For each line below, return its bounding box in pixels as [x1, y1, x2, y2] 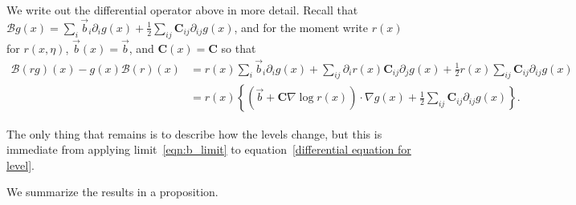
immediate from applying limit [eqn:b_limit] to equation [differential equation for [6, 141, 411, 158]
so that [221, 39, 256, 56]
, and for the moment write [234, 18, 368, 35]
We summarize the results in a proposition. [6, 183, 219, 200]
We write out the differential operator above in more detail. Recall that [6, 2, 358, 18]
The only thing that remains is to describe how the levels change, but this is [6, 125, 382, 142]
